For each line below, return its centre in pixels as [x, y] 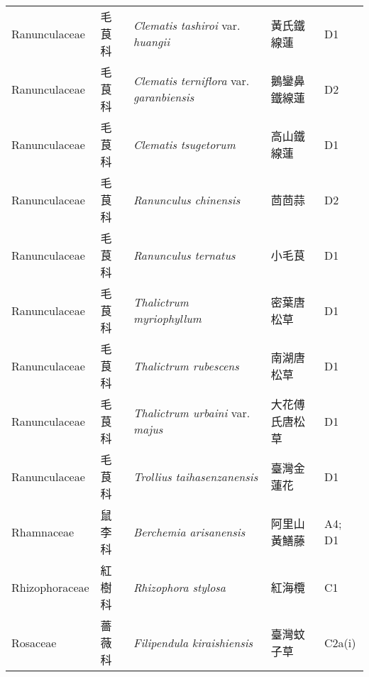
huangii [152, 42]
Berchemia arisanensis [189, 532]
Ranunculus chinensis [187, 199]
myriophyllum [167, 318]
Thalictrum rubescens [186, 365]
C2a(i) [340, 642]
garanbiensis [164, 97]
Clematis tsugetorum [184, 144]
